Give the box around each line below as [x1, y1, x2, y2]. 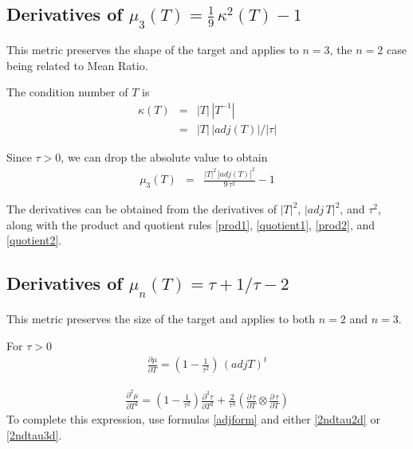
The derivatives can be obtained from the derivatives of [6, 201, 277, 217]
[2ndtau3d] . [6, 426, 62, 443]
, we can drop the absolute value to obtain [61, 148, 268, 165]
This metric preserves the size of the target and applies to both [6, 310, 316, 326]
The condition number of [6, 84, 128, 100]
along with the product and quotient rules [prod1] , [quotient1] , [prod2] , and [6, 216, 375, 232]
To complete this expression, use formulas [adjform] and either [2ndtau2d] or [6, 411, 380, 428]
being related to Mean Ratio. [6, 57, 148, 73]
